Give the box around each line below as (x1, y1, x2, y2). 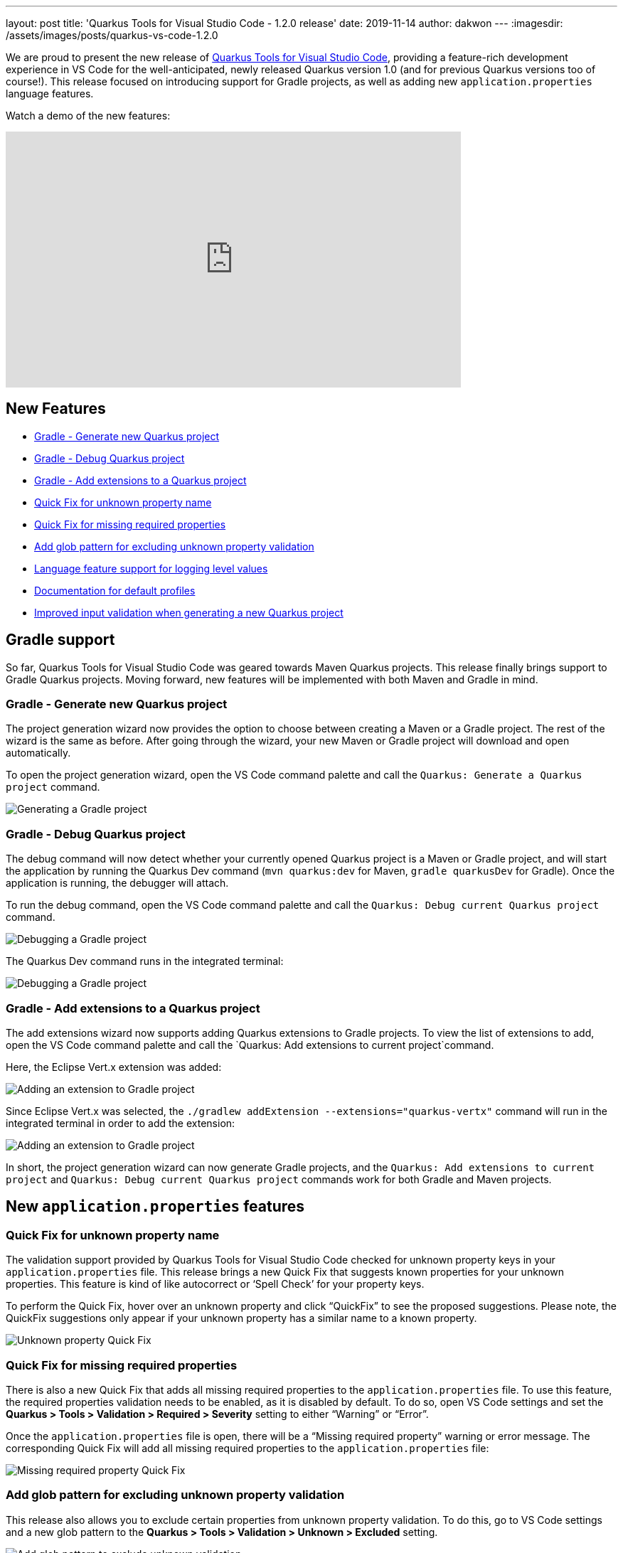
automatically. (6, 747, 71, 759)
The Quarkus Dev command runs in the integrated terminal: (6, 955, 284, 968)
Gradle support (6, 631, 115, 649)
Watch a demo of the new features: (6, 110, 171, 122)
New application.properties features (6, 1197, 305, 1216)
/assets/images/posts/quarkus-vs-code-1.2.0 (6, 29, 218, 41)
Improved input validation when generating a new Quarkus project (34, 606, 344, 619)
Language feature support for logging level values (34, 562, 268, 575)
